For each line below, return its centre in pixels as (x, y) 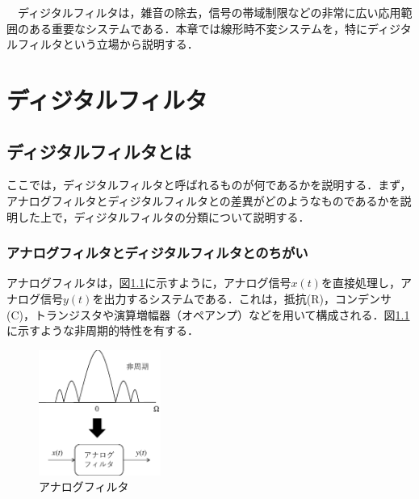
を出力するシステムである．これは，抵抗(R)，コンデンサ (242, 298)
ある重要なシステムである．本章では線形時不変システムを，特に (198, 28)
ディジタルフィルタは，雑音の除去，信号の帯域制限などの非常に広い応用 (209, 12)
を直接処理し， (360, 283)
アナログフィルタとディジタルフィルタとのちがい (157, 253)
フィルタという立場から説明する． (108, 44)
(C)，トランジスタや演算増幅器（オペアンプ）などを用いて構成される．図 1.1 (208, 314)
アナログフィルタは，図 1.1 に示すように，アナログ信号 (149, 283)
